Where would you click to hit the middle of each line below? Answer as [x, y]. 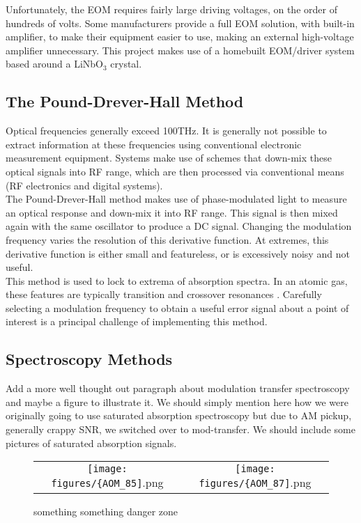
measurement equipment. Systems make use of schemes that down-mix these [169, 158]
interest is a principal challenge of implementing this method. [137, 321]
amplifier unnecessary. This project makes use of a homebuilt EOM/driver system [180, 50]
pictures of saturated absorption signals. [91, 443]
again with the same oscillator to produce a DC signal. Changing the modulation [179, 226]
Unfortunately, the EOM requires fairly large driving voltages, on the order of [171, 9]
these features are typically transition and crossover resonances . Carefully [164, 294]
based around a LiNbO [54, 64]
